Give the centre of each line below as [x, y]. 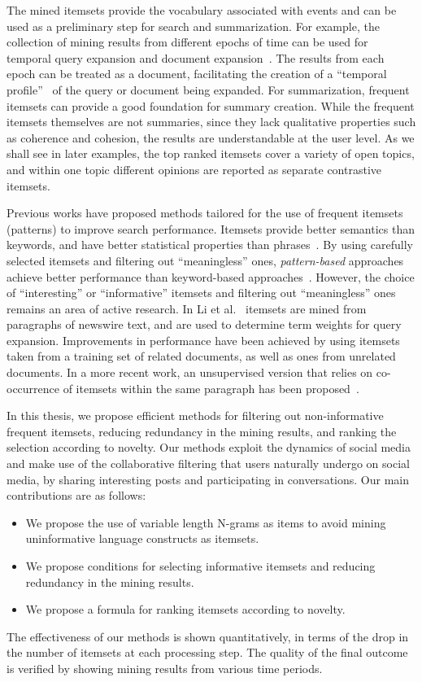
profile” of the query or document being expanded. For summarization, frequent [208, 89]
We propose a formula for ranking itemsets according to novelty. [185, 609]
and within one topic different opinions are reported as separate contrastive [194, 169]
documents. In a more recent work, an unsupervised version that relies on [190, 372]
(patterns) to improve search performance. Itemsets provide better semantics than [211, 228]
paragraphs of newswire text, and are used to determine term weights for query [204, 324]
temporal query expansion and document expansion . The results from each [196, 57]
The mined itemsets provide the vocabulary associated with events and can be [202, 10]
